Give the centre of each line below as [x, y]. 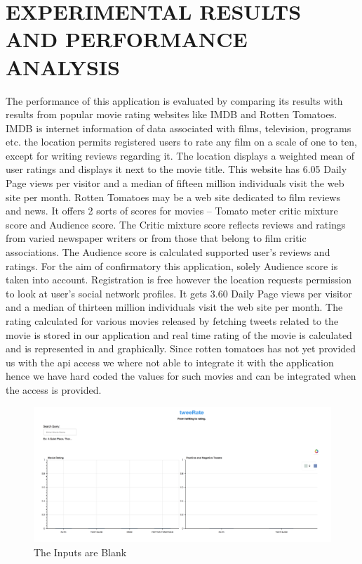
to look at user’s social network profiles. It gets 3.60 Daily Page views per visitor [179, 293]
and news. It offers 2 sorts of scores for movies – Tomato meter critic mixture [172, 211]
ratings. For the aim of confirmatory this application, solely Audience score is [172, 265]
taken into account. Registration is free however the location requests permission [179, 280]
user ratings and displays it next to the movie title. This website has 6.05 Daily [176, 169]
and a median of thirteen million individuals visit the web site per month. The [174, 307]
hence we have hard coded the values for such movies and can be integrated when [181, 376]
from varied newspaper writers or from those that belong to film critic [156, 238]
